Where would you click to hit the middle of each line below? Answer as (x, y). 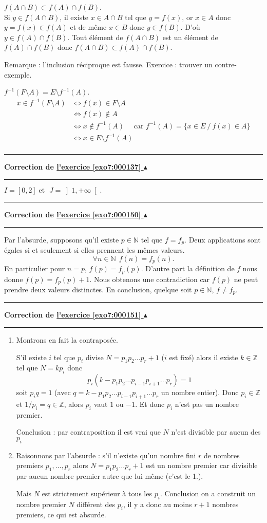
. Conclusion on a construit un (208, 493)
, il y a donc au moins (158, 504)
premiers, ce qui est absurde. (61, 515)
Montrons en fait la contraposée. (67, 340)
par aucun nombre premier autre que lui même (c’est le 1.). (110, 476)
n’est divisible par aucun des (216, 432)
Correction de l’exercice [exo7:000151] (73, 315)
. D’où (190, 27)
